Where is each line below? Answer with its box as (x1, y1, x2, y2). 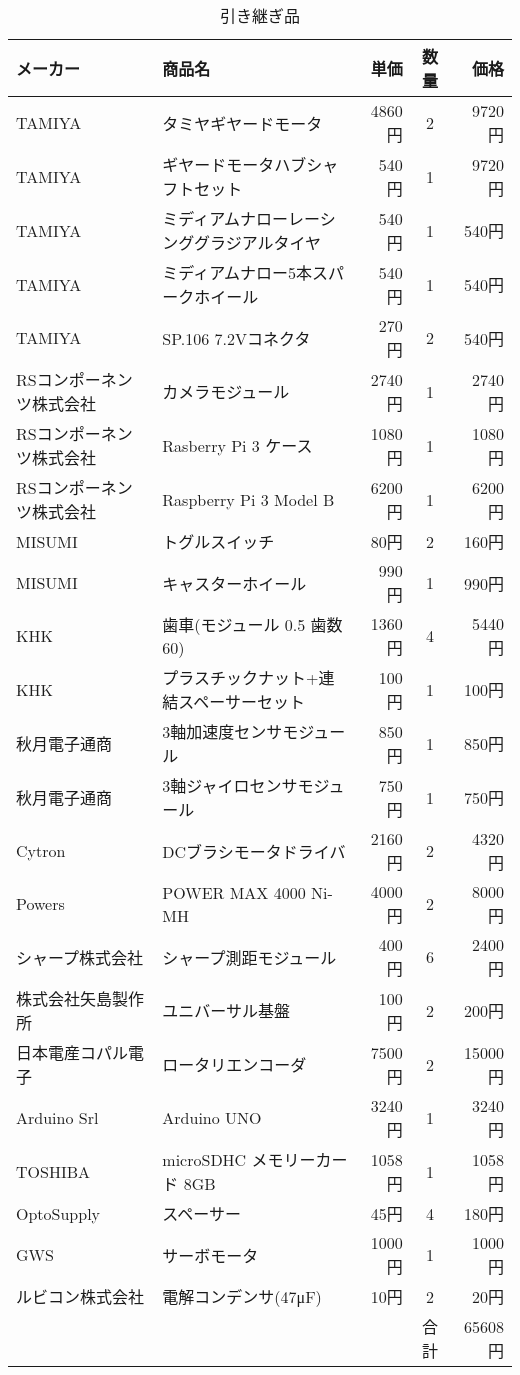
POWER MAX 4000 (162, 880, 306, 904)
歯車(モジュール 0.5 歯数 (162, 613, 343, 636)
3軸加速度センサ (162, 720, 283, 743)
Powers (16, 892, 65, 915)
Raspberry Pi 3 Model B (162, 487, 335, 511)
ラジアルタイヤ (210, 231, 322, 254)
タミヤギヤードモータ (162, 111, 323, 135)
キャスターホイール (162, 571, 307, 595)
